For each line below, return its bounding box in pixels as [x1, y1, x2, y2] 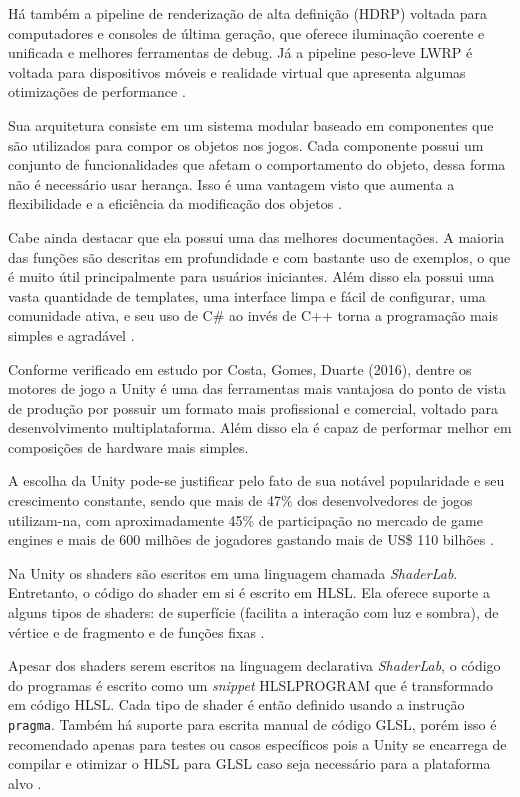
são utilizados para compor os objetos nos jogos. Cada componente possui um [8, 134, 484, 155]
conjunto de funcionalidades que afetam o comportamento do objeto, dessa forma [8, 154, 506, 175]
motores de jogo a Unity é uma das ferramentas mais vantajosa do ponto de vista [8, 378, 506, 399]
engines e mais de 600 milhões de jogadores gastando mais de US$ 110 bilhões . [8, 529, 494, 550]
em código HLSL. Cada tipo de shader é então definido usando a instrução [8, 694, 465, 715]
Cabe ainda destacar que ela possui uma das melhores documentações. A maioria [8, 226, 505, 247]
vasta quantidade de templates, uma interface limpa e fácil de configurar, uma [8, 285, 486, 306]
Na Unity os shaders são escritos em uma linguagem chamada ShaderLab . [8, 562, 458, 583]
